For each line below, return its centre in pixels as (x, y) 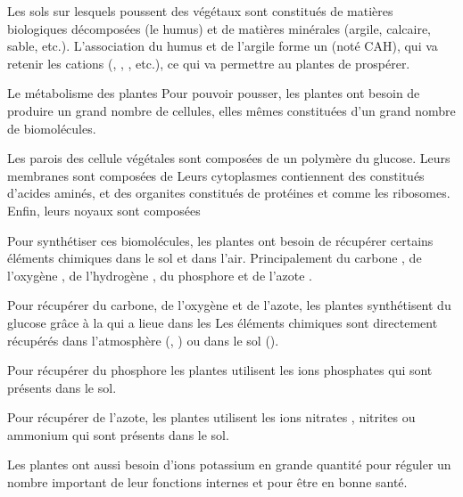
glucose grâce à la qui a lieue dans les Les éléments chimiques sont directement (223, 322)
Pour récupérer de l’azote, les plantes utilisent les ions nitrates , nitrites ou (211, 417)
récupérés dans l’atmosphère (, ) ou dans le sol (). (143, 340)
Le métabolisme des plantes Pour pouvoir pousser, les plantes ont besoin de (214, 93)
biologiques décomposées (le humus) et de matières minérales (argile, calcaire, (219, 28)
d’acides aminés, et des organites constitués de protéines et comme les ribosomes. (229, 193)
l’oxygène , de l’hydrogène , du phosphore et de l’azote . (160, 275)
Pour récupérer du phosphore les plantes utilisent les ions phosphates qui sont (220, 370)
